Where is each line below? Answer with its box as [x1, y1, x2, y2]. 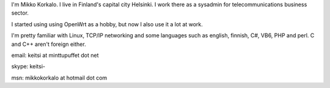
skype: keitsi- [11, 63, 46, 70]
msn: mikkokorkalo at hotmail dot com [11, 74, 108, 81]
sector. [11, 9, 29, 16]
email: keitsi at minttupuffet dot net [11, 51, 99, 59]
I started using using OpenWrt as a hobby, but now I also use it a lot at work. [11, 20, 203, 28]
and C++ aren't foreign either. [11, 40, 86, 48]
